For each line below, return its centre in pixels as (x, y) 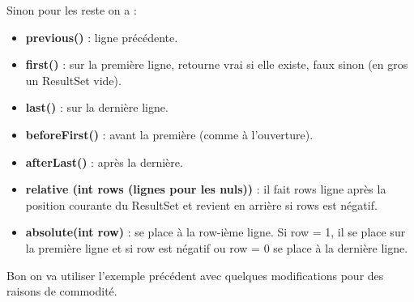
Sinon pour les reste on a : (72, 10)
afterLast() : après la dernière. (104, 162)
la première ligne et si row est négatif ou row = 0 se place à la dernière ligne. (217, 247)
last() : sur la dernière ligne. (97, 107)
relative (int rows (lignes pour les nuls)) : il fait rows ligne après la (206, 189)
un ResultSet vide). (73, 80)
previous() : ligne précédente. (102, 37)
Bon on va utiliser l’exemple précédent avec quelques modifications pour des (195, 275)
